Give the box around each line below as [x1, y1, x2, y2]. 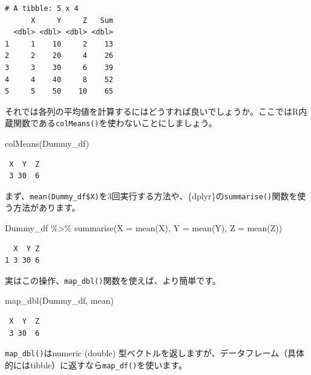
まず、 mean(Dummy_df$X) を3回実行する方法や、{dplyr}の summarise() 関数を [5, 189, 298, 202]
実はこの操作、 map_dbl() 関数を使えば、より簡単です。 [5, 274, 221, 286]
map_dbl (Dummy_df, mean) [5, 294, 114, 307]
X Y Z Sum [30, 16, 113, 25]
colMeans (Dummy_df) [5, 137, 90, 149]
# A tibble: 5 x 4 [5, 4, 79, 13]
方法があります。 [13, 201, 80, 214]
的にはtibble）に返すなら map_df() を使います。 [5, 358, 187, 371]
